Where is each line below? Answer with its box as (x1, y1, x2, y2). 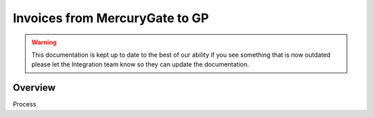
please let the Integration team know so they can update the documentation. (31, 60, 249, 69)
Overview (12, 82, 56, 93)
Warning (31, 38, 57, 46)
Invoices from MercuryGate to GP (12, 10, 209, 26)
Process (12, 100, 37, 109)
